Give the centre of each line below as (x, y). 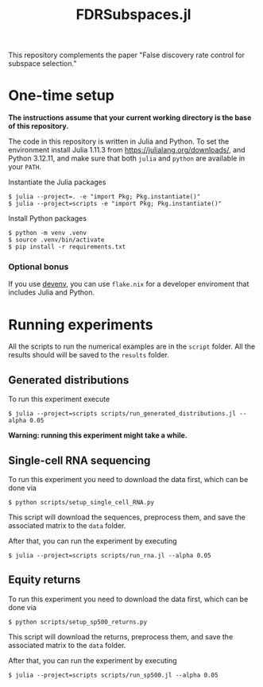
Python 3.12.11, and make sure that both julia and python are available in (127, 158)
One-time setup (62, 96)
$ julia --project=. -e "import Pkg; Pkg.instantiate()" (104, 197)
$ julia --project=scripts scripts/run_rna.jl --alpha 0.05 (110, 555)
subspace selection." (43, 64)
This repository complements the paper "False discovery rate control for (126, 55)
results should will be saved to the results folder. (89, 355)
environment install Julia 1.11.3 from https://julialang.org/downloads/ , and (127, 150)
